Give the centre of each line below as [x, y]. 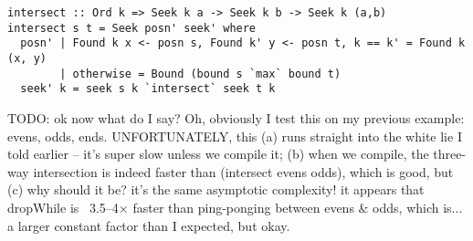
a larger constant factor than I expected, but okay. [149, 225]
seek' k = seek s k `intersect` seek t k [148, 89]
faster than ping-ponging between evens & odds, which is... [298, 207]
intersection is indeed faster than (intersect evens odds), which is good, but [243, 171]
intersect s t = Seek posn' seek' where [132, 28]
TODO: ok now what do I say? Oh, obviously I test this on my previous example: [236, 117]
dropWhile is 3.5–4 [63, 207]
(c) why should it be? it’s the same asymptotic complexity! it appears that [216, 189]
